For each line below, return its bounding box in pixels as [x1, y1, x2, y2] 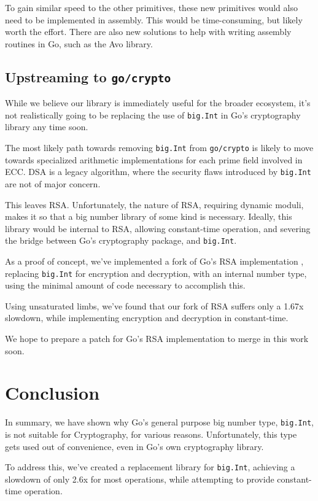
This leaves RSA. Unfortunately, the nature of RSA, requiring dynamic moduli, [5, 198, 304, 211]
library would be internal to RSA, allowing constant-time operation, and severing [5, 222, 311, 235]
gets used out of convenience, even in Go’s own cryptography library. [5, 440, 264, 452]
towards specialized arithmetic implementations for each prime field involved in [5, 153, 303, 166]
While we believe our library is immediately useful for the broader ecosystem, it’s [5, 96, 311, 109]
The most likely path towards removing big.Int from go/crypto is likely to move [5, 141, 314, 153]
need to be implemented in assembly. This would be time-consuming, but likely [5, 13, 303, 26]
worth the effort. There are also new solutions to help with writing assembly [5, 25, 292, 38]
